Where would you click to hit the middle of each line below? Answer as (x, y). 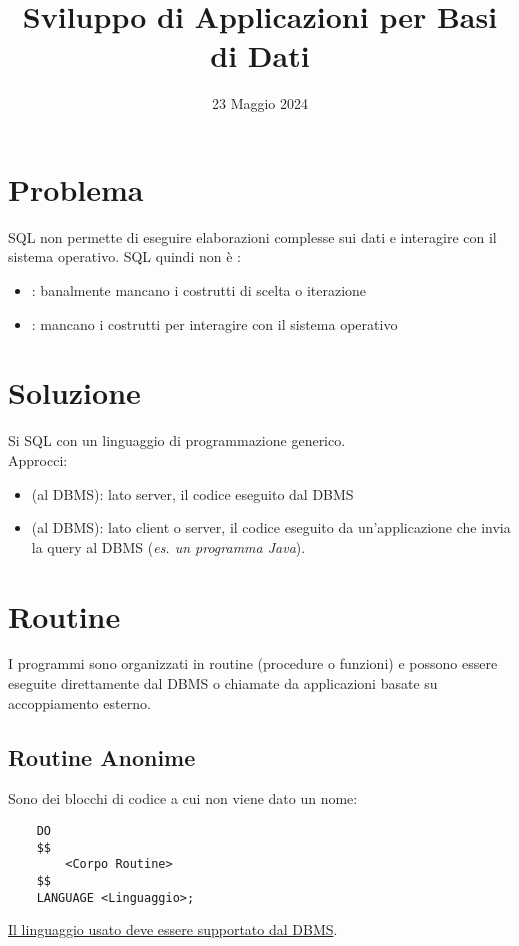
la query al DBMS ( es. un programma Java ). (168, 546)
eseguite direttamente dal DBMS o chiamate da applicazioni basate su (223, 683)
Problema (76, 188)
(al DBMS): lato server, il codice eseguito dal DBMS (192, 493)
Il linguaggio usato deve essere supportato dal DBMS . (173, 929)
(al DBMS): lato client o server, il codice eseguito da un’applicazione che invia (271, 527)
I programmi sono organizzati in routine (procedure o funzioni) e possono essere (253, 663)
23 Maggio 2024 (260, 103)
